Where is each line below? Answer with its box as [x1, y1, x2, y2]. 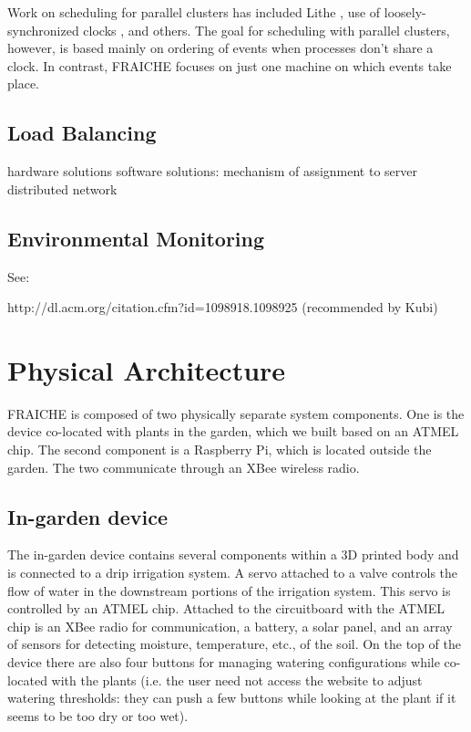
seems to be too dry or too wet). [7, 706, 189, 725]
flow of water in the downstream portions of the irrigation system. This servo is [7, 580, 451, 600]
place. [7, 74, 39, 93]
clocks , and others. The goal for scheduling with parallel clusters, [83, 20, 450, 39]
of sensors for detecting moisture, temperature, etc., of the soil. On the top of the [7, 634, 461, 654]
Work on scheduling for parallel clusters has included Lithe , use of [7, 3, 381, 21]
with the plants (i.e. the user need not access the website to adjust [51, 670, 423, 689]
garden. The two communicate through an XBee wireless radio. [7, 457, 360, 476]
